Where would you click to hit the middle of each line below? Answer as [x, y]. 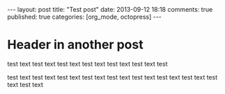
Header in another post [76, 45]
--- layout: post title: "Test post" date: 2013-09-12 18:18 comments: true [110, 9]
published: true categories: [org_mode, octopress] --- [85, 17]
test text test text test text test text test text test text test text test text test [113, 77]
